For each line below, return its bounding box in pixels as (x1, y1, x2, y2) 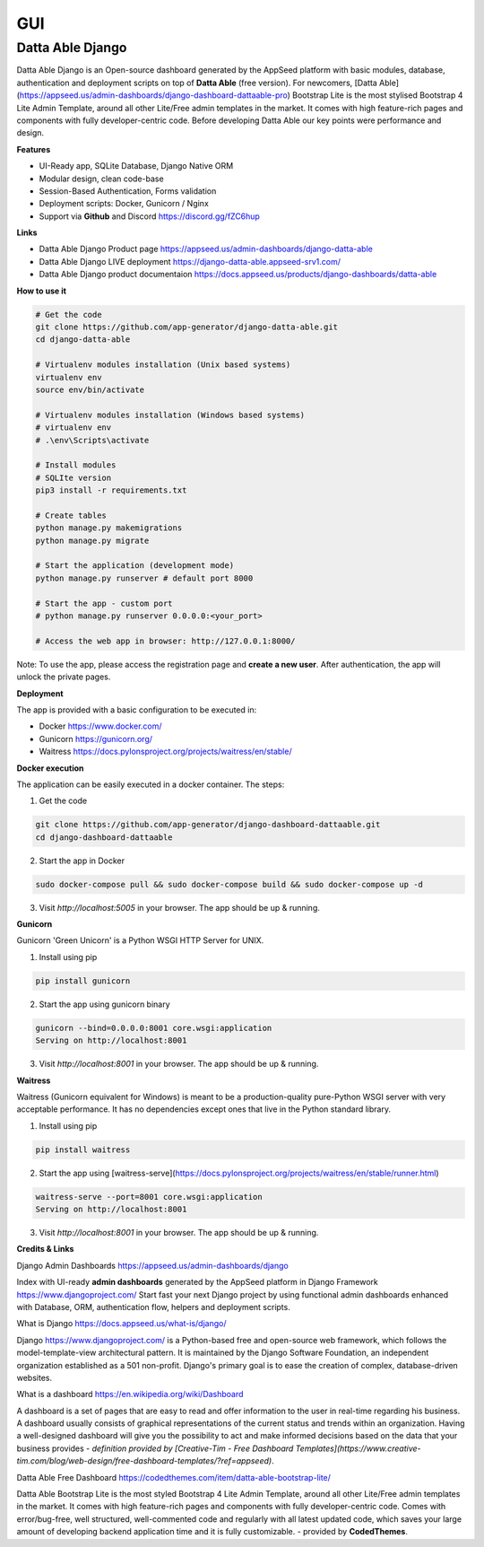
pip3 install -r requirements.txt (35, 485, 187, 495)
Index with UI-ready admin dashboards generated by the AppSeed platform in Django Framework (16, 1277, 378, 1288)
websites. (16, 1372, 53, 1383)
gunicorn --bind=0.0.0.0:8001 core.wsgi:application (35, 1023, 272, 1033)
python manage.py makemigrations (35, 523, 183, 533)
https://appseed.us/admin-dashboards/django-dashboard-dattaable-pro (19, 90, 289, 101)
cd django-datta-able (35, 335, 131, 345)
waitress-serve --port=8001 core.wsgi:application (35, 1192, 264, 1202)
